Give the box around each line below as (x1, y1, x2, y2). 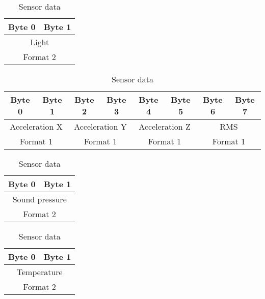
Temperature (16, 266, 63, 278)
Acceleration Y (74, 121, 127, 132)
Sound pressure (12, 193, 67, 205)
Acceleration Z (139, 121, 191, 132)
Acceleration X (10, 121, 63, 132)
